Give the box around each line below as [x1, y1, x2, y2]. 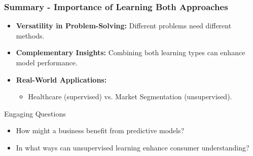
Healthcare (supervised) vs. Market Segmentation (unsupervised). [28, 91, 232, 102]
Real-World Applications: [16, 74, 107, 85]
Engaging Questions [4, 108, 66, 119]
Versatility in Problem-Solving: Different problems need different [16, 20, 232, 31]
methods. [16, 30, 45, 41]
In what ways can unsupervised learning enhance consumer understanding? [16, 142, 249, 152]
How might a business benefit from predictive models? [16, 125, 185, 136]
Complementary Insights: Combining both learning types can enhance [16, 47, 245, 58]
